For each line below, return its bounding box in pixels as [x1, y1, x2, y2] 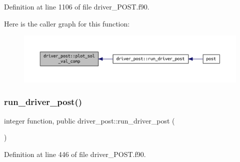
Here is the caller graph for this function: [4, 18, 130, 28]
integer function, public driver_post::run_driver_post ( [4, 115, 175, 125]
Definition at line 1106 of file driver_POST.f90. [4, 1, 149, 11]
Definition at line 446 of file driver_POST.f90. [4, 148, 146, 159]
